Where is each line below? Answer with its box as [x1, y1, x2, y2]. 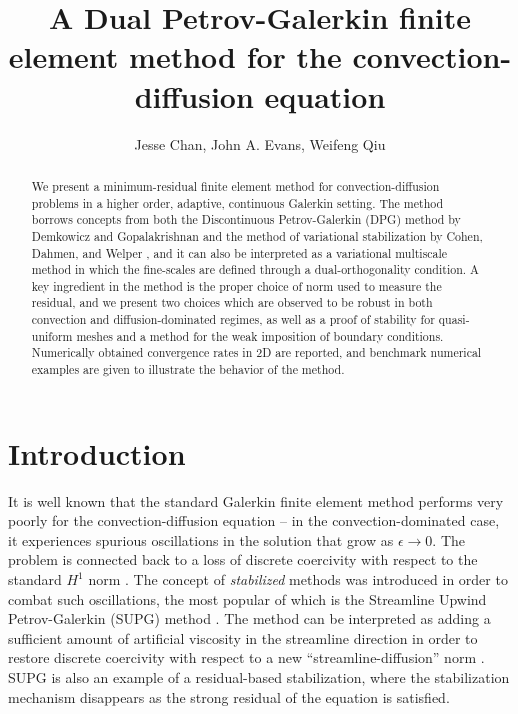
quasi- [438, 311, 470, 328]
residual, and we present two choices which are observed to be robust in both [31, 294, 433, 311]
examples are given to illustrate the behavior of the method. [31, 361, 345, 378]
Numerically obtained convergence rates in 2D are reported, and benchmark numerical [31, 344, 482, 361]
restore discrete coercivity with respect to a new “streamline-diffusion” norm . [8, 647, 485, 668]
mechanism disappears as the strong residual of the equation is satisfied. [8, 686, 450, 707]
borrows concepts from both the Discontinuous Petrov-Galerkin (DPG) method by [31, 211, 461, 228]
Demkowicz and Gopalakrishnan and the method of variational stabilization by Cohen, [31, 227, 483, 244]
